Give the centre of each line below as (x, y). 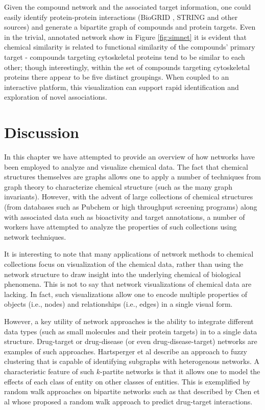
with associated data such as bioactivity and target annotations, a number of (125, 217)
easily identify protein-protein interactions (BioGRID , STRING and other (121, 17)
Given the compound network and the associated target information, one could (128, 7)
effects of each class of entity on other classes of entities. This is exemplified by (127, 381)
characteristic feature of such (49, 371)
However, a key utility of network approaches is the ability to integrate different (129, 321)
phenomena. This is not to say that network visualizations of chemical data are (128, 284)
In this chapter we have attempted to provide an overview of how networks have (130, 157)
